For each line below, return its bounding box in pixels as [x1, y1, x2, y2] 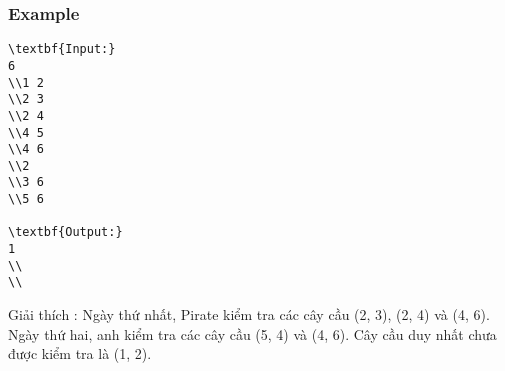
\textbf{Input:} [8, 42, 116, 57]
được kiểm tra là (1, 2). [8, 343, 152, 364]
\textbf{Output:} [8, 225, 123, 240]
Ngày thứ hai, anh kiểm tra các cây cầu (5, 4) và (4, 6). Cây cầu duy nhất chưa [8, 323, 497, 344]
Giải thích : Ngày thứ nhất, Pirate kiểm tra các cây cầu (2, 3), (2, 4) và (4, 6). [8, 304, 490, 325]
